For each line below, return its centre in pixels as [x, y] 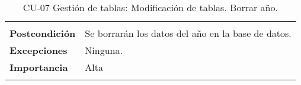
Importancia [39, 67]
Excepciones [39, 50]
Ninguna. [104, 50]
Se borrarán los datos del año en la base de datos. [188, 33]
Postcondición [43, 33]
